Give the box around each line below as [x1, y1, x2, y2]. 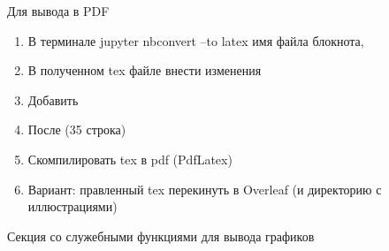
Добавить [27, 90, 79, 109]
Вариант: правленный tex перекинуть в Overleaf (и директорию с [27, 179, 382, 198]
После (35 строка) [27, 120, 126, 139]
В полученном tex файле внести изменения [27, 61, 262, 80]
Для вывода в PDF [7, 2, 110, 19]
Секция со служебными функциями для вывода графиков [7, 226, 315, 245]
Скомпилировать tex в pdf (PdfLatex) [27, 149, 233, 168]
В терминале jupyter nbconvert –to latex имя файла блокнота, [27, 31, 364, 49]
